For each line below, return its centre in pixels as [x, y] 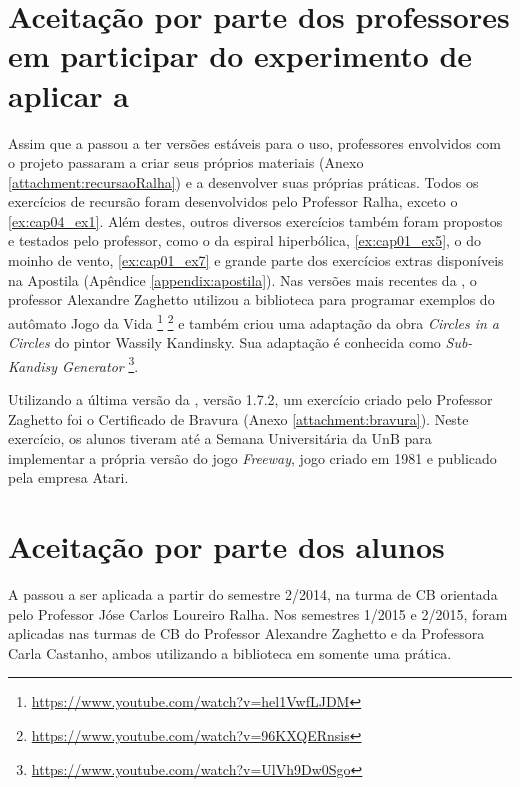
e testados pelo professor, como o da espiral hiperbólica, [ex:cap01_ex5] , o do [245, 240]
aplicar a [69, 94]
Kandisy [33, 365]
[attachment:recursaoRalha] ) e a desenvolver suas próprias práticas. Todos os [243, 181]
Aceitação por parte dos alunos [226, 546]
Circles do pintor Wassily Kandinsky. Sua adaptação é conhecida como [224, 342]
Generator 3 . [100, 364]
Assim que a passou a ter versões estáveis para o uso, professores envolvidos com [255, 142]
